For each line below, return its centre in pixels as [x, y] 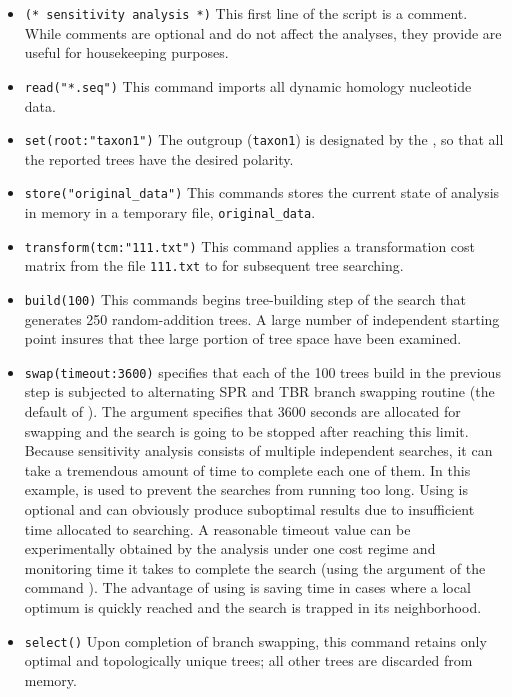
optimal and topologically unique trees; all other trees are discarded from [248, 660]
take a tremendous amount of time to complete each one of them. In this [247, 469]
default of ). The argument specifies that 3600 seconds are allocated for [242, 411]
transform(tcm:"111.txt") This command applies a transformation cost [250, 245]
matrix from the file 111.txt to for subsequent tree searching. [214, 265]
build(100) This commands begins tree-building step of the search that [245, 298]
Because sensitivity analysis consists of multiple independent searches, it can [258, 450]
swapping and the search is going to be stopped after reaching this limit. [246, 430]
